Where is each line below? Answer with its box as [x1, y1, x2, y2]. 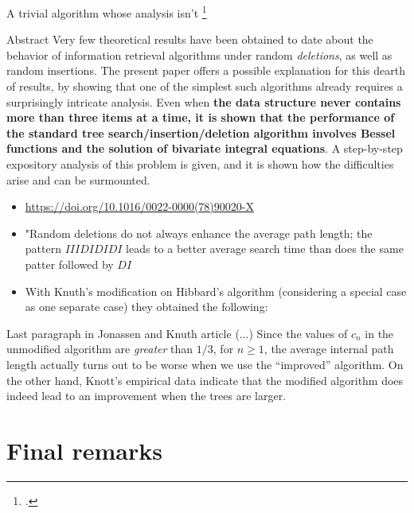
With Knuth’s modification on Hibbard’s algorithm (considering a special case [25, 282, 407, 299]
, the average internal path [264, 340, 394, 357]
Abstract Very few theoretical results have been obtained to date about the [6, 31, 373, 48]
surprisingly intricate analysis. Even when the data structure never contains [6, 93, 401, 110]
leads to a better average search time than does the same [126, 240, 404, 257]
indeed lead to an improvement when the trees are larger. [6, 387, 287, 404]
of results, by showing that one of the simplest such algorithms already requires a [6, 78, 403, 95]
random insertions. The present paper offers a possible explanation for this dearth [6, 62, 405, 79]
